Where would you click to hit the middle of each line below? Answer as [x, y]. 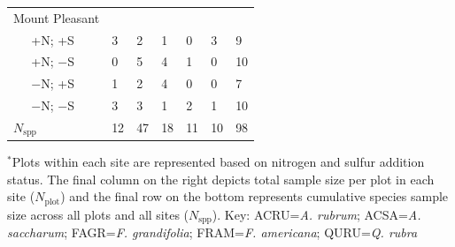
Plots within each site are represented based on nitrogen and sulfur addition [218, 161]
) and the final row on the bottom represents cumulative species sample [254, 196]
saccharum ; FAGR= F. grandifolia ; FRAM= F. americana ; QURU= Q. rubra [212, 232]
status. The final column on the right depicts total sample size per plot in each [221, 179]
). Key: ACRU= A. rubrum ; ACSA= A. [316, 214]
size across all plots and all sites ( [98, 214]
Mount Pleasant [57, 17]
